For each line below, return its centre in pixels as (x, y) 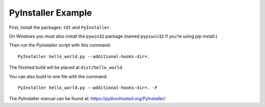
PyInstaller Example (51, 13)
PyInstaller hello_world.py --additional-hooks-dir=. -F (88, 87)
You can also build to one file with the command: (58, 76)
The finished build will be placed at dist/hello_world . (66, 67)
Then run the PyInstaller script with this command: (60, 45)
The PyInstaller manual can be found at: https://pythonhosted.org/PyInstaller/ (87, 99)
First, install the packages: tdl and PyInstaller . (60, 27)
